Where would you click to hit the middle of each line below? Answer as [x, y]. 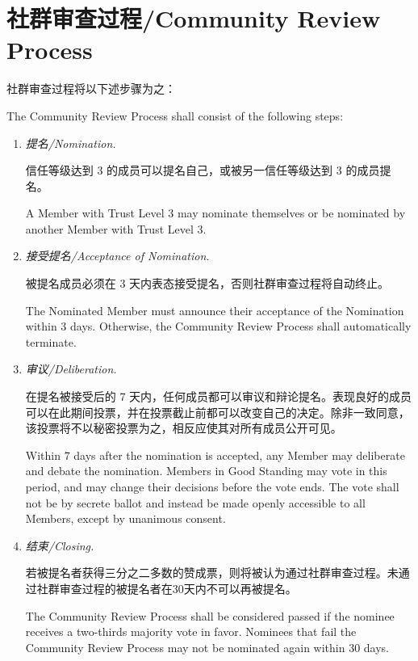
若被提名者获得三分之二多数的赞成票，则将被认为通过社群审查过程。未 [212, 573]
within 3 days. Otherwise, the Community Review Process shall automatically [218, 326]
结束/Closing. [60, 545]
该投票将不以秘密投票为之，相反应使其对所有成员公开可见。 [184, 428]
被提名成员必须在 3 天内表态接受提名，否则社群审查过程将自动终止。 [207, 283]
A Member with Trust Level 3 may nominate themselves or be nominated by [215, 213]
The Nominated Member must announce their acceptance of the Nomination [215, 310]
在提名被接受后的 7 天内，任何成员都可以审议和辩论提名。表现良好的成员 [219, 396]
